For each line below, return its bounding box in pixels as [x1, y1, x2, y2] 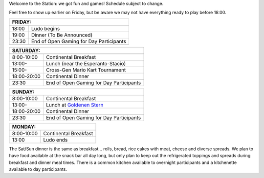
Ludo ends [43, 136, 68, 143]
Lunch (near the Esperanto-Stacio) [45, 60, 126, 67]
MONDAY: [12, 123, 36, 130]
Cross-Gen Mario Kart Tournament [45, 66, 126, 73]
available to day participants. [9, 166, 67, 172]
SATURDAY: [12, 47, 40, 53]
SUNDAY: [12, 88, 34, 95]
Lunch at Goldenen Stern [45, 101, 104, 108]
